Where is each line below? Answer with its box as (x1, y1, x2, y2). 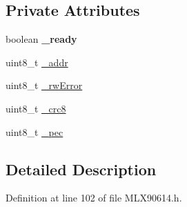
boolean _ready (6, 32, 77, 46)
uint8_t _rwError (6, 78, 83, 92)
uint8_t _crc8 (6, 101, 66, 115)
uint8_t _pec (6, 124, 63, 139)
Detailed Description (6, 158, 157, 179)
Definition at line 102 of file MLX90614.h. (6, 190, 182, 205)
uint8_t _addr (6, 55, 68, 69)
